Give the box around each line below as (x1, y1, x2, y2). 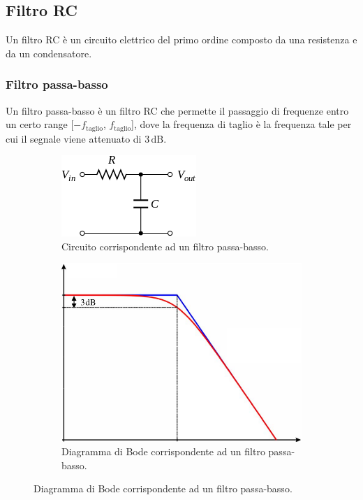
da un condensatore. (6, 45, 92, 60)
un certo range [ (6, 117, 74, 131)
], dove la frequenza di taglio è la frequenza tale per (131, 117, 352, 131)
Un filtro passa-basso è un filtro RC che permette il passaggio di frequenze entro (6, 103, 349, 117)
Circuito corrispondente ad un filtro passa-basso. (61, 238, 269, 253)
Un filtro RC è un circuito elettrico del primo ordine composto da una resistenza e (6, 32, 357, 47)
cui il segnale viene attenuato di (6, 131, 142, 145)
